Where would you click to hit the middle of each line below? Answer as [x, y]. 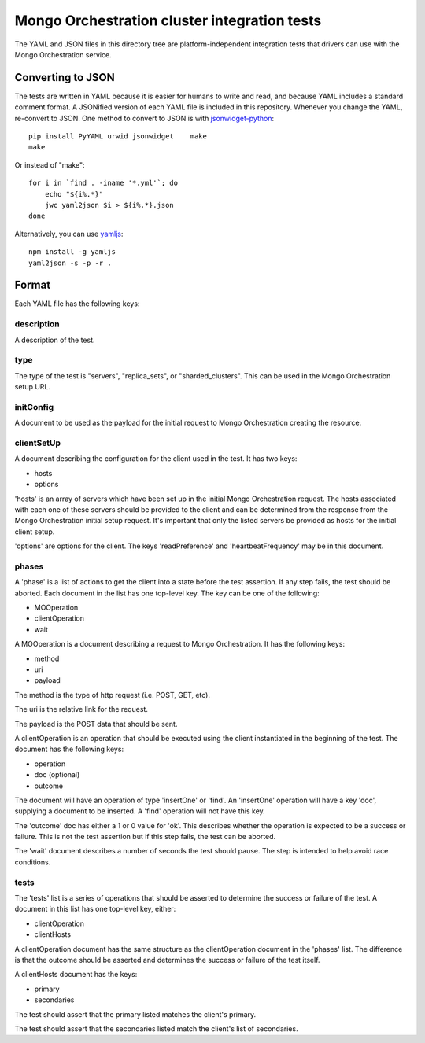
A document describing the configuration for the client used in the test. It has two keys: [156, 459]
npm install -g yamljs [72, 252]
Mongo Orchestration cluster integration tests [168, 20]
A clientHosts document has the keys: [76, 975]
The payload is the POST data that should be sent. [96, 724]
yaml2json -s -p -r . [70, 263]
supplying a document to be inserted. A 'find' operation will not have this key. [140, 811]
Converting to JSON [65, 77]
